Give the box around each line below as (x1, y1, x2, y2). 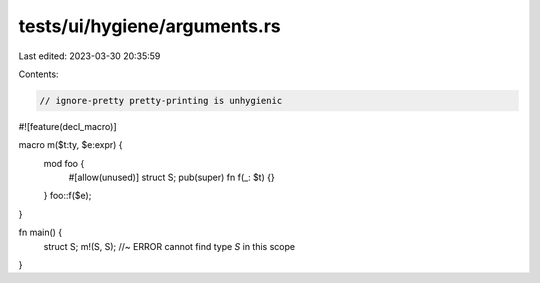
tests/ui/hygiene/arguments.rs (18, 15, 282, 37)
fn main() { (18, 226, 63, 239)
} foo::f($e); (43, 190, 92, 202)
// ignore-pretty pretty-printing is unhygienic (39, 95, 283, 106)
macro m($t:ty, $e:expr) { (18, 139, 124, 151)
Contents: (18, 68, 59, 80)
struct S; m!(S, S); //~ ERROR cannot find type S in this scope (43, 240, 295, 252)
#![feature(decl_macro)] (18, 120, 117, 132)
